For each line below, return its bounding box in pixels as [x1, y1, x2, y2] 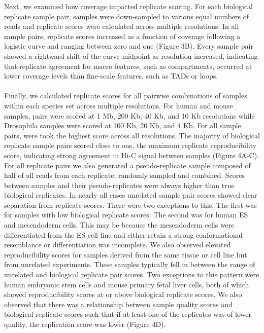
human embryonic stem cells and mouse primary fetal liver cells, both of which [4, 279, 249, 289]
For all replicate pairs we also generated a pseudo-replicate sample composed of [4, 160, 251, 170]
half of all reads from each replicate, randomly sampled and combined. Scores [4, 170, 245, 180]
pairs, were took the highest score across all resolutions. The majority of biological [4, 130, 260, 140]
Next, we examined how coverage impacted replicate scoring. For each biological [4, 1, 253, 11]
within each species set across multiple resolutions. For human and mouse [4, 100, 233, 110]
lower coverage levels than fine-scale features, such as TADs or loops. [4, 70, 218, 81]
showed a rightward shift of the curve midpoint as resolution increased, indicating [4, 50, 258, 61]
